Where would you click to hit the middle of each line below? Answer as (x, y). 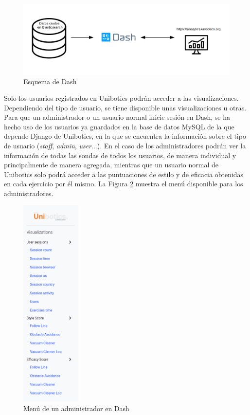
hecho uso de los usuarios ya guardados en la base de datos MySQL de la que (119, 126)
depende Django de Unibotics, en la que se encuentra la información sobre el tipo (125, 136)
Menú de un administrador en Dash (76, 408)
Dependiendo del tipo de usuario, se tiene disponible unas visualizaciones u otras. (125, 107)
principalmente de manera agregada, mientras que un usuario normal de (111, 165)
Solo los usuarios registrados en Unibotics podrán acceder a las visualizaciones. (121, 98)
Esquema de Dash (50, 81)
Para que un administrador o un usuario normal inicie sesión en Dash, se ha (117, 117)
